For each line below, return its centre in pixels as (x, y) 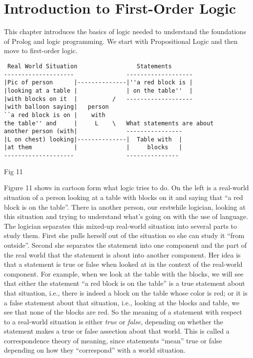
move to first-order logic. (41, 50)
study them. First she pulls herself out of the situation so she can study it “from (124, 235)
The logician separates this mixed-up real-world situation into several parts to (121, 226)
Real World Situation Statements (90, 66)
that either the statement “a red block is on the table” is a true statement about (125, 283)
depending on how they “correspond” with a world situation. (95, 350)
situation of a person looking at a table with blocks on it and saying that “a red (124, 197)
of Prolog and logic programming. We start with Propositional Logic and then (121, 41)
